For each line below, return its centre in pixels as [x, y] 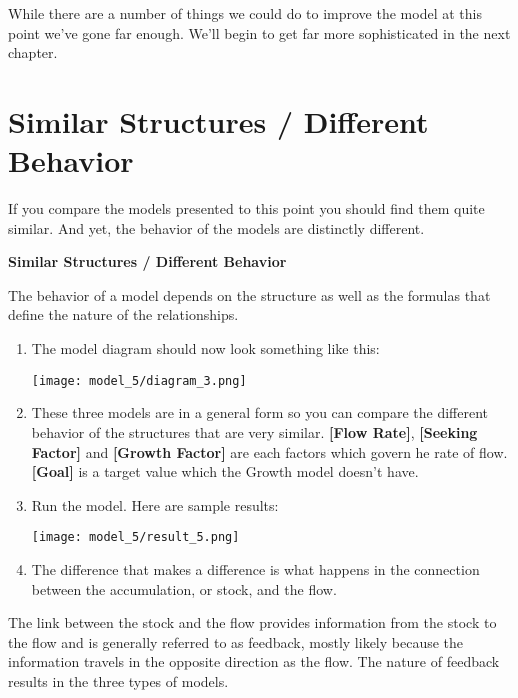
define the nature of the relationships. [123, 314]
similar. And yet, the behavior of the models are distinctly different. [216, 227]
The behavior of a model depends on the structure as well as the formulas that [249, 294]
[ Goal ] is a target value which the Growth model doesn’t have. [225, 471]
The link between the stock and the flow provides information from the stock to [252, 622]
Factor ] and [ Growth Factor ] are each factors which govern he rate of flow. [269, 451]
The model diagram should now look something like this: [205, 348]
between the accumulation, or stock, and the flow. [184, 588]
